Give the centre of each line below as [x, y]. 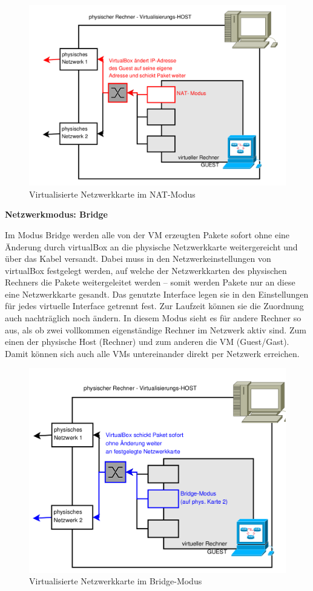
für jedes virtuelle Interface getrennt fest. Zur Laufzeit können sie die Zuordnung [154, 306]
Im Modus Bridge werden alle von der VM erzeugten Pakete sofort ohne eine [147, 234]
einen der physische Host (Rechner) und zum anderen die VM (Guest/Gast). [147, 342]
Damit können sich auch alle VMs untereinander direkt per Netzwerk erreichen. [152, 353]
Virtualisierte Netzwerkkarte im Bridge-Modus [116, 581]
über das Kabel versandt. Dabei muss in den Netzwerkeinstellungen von [138, 259]
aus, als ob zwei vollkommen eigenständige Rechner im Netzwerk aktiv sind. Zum [156, 329]
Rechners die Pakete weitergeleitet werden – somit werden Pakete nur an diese [150, 282]
